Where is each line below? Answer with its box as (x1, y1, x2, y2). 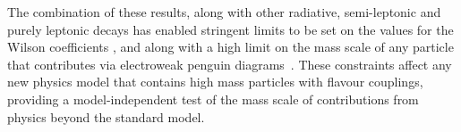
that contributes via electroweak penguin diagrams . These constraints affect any (7, 54, 452, 73)
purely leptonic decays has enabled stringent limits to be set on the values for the (7, 20, 454, 38)
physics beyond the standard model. (7, 107, 205, 126)
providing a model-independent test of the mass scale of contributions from (7, 89, 419, 108)
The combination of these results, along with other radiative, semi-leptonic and (7, 3, 441, 21)
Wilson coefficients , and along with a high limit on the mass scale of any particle (7, 37, 454, 56)
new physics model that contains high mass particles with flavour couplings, (7, 72, 423, 91)
